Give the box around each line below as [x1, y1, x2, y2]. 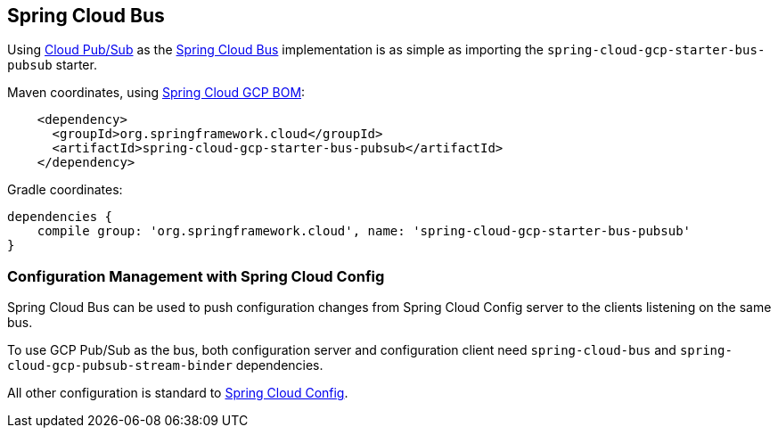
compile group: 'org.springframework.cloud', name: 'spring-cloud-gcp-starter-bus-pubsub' [37, 224, 692, 239]
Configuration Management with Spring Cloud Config [7, 267, 385, 285]
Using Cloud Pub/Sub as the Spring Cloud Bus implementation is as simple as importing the [7, 42, 544, 58]
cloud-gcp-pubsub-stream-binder [7, 358, 233, 373]
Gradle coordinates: [7, 182, 123, 198]
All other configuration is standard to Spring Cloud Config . [7, 385, 348, 401]
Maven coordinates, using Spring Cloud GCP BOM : [7, 85, 306, 101]
